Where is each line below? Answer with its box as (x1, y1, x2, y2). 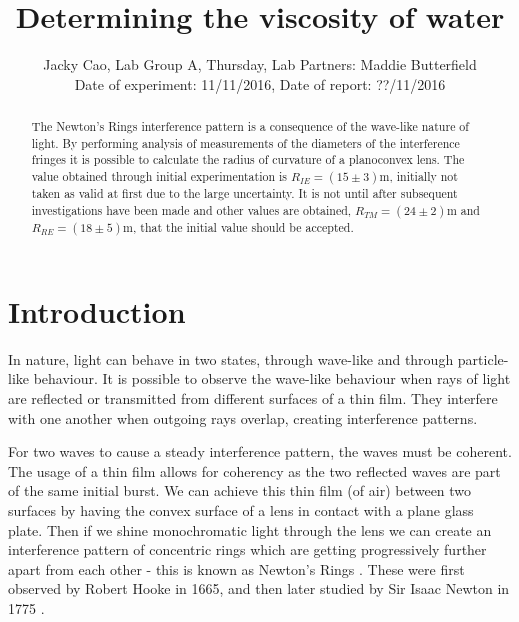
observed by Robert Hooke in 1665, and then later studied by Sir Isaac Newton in (8, 578, 510, 599)
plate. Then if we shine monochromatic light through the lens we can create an (8, 519, 492, 540)
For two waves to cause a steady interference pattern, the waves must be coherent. (8, 441, 512, 462)
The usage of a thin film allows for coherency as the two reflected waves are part (8, 460, 501, 481)
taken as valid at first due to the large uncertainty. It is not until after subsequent (31, 185, 458, 202)
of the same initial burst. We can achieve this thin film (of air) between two (8, 480, 472, 501)
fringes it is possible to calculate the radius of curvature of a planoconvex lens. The (31, 151, 465, 168)
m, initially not (379, 168, 458, 185)
